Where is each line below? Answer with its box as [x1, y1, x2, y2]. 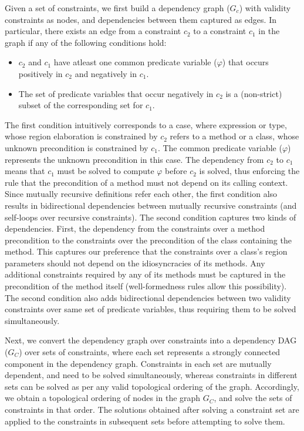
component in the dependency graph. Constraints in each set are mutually [5, 357, 272, 369]
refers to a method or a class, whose [170, 130, 299, 142]
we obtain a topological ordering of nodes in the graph [5, 392, 201, 404]
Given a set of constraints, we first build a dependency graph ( [5, 2, 230, 14]
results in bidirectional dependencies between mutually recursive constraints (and [5, 199, 297, 211]
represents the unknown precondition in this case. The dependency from [5, 153, 264, 165]
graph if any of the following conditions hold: [5, 36, 167, 48]
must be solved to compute [57, 165, 154, 177]
